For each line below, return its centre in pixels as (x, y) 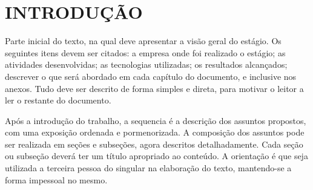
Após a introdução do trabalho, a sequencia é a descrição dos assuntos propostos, (156, 120)
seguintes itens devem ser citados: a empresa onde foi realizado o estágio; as (145, 52)
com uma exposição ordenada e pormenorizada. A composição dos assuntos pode (155, 132)
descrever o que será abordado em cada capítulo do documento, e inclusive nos (151, 76)
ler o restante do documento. (58, 100)
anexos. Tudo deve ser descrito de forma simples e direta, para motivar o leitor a (154, 88)
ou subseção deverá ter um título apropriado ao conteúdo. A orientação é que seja (156, 156)
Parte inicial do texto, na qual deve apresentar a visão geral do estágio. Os (143, 41)
